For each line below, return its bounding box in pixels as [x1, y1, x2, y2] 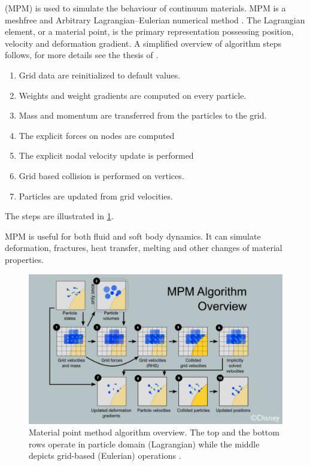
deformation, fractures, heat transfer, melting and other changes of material [5, 241, 282, 254]
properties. [5, 253, 44, 265]
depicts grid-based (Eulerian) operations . [29, 449, 181, 462]
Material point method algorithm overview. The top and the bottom [29, 426, 279, 438]
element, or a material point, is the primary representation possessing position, [5, 25, 294, 38]
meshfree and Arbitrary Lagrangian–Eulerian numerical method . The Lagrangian [5, 13, 305, 26]
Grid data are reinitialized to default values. [19, 68, 181, 81]
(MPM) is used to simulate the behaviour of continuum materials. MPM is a [5, 2, 286, 14]
